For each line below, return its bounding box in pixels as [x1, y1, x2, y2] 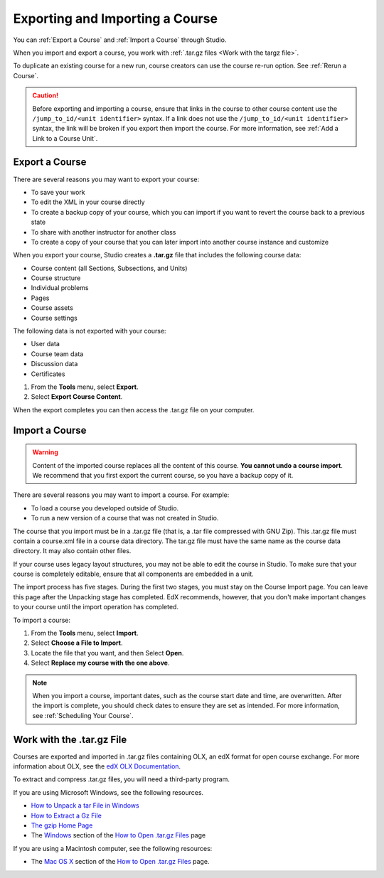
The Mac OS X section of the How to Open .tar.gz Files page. [31, 857, 210, 866]
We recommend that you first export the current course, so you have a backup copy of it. [32, 471, 294, 479]
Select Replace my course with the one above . [31, 658, 170, 668]
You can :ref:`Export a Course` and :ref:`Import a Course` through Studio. [13, 36, 227, 44]
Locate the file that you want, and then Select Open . [31, 648, 184, 657]
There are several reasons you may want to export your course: [13, 175, 199, 183]
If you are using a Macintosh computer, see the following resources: [13, 844, 213, 852]
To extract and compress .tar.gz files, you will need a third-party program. [13, 775, 230, 783]
